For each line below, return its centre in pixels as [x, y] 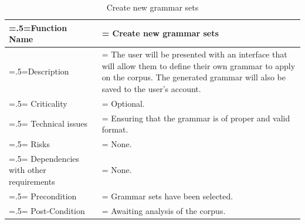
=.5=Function [38, 27]
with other [28, 170]
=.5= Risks [29, 143]
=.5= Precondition [43, 196]
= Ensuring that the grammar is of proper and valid [196, 118]
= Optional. [123, 103]
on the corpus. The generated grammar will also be [194, 77]
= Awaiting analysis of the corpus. [164, 210]
